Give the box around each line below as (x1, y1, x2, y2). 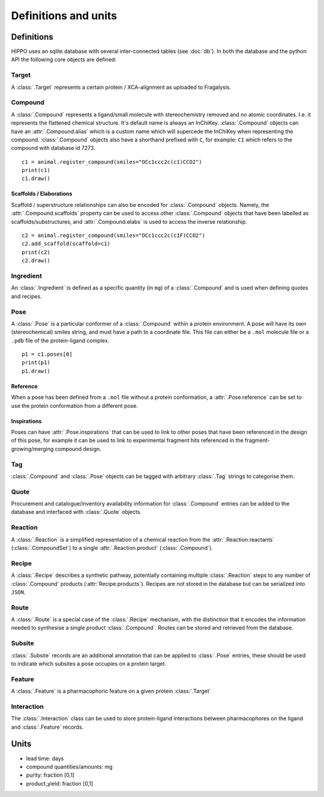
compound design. (55, 445, 101, 452)
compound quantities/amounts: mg (26, 763, 113, 770)
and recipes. (11, 293, 42, 300)
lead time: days (26, 754, 64, 762)
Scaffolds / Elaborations (11, 190, 73, 197)
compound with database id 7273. (11, 145, 95, 152)
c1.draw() (22, 175, 50, 182)
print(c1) (22, 167, 50, 174)
